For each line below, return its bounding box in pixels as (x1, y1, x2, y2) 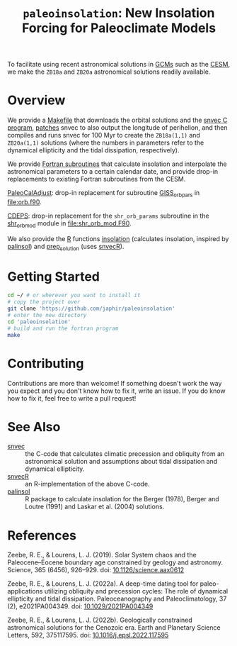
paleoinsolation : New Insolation (23, 5, 215, 21)
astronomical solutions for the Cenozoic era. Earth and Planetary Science (7, 623, 221, 632)
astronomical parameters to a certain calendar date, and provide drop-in (7, 167, 219, 176)
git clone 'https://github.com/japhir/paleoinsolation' (7, 305, 175, 313)
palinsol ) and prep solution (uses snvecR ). (7, 242, 125, 252)
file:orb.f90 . (7, 197, 42, 206)
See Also (7, 418, 61, 435)
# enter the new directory (7, 312, 87, 319)
